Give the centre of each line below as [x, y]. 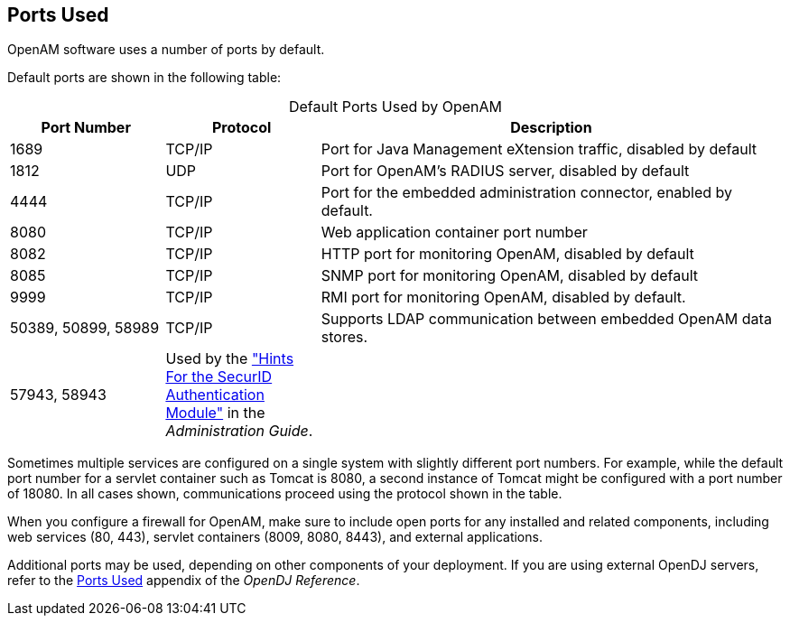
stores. [344, 337]
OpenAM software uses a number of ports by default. [166, 50]
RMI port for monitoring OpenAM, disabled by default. [503, 298]
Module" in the [215, 413]
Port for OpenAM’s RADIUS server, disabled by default [505, 171]
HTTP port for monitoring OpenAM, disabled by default [507, 254]
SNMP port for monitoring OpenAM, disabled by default [510, 276]
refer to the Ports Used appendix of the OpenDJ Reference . [184, 581]
